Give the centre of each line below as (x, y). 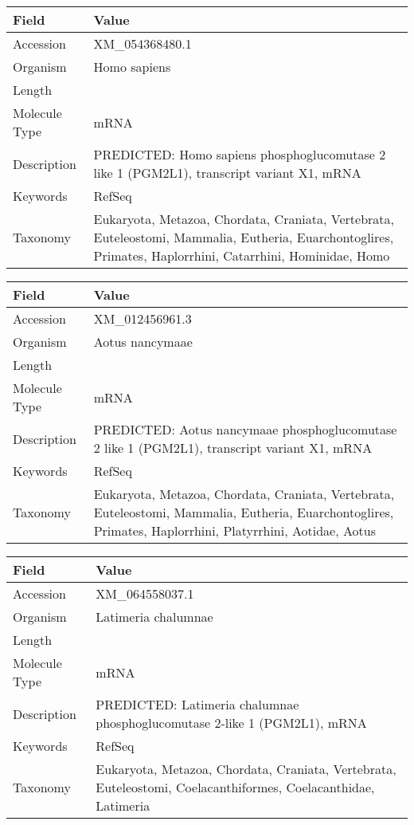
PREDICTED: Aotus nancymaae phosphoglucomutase (245, 429)
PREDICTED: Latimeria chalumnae (197, 704)
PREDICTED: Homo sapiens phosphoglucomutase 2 (240, 154)
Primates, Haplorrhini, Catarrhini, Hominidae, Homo (242, 255)
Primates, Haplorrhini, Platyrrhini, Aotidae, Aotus (234, 530)
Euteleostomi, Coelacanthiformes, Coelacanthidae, (235, 787)
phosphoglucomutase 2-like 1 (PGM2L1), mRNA (231, 723)
